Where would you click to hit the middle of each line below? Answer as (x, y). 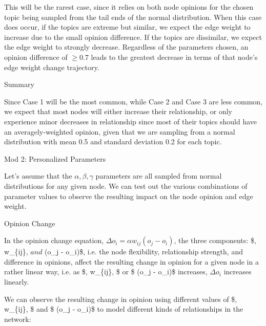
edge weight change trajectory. (52, 67)
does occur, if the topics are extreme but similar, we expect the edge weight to (127, 27)
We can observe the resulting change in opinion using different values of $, (121, 299)
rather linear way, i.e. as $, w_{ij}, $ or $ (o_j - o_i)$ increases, (106, 271)
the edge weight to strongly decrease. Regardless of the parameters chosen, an (126, 47)
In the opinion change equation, (54, 240)
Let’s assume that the (38, 176)
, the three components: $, (215, 240)
